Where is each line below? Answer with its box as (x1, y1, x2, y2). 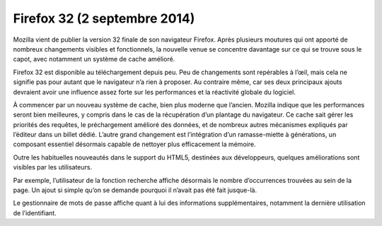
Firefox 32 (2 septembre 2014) (13, 11, 195, 26)
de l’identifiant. (13, 208, 57, 217)
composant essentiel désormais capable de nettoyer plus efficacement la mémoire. (13, 140, 256, 148)
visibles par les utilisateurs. (13, 163, 93, 172)
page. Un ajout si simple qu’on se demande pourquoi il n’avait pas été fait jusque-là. (13, 186, 257, 194)
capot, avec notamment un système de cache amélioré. (13, 55, 175, 64)
